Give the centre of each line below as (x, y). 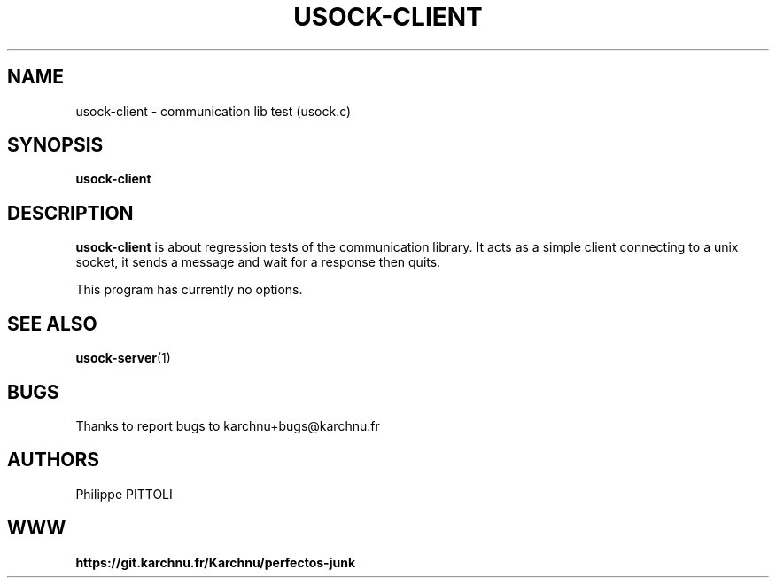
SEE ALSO (52, 324)
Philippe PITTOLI (124, 494)
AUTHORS (54, 460)
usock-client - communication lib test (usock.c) (213, 111)
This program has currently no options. (189, 290)
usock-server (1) (123, 358)
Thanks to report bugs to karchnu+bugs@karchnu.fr (228, 425)
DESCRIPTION (70, 213)
